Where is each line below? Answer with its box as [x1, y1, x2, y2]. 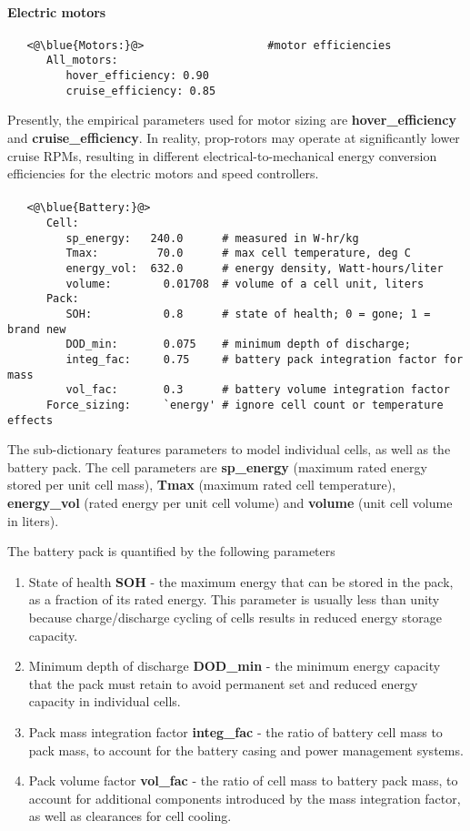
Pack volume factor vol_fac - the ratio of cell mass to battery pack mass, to [28, 771, 458, 790]
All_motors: [45, 54, 118, 67]
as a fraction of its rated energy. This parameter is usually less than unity [28, 590, 440, 609]
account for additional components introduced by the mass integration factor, [28, 788, 461, 807]
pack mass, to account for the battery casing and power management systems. [28, 740, 464, 759]
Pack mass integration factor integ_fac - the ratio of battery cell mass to [28, 722, 443, 741]
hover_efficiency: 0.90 [65, 69, 209, 83]
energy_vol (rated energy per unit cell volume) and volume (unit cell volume [7, 493, 453, 512]
